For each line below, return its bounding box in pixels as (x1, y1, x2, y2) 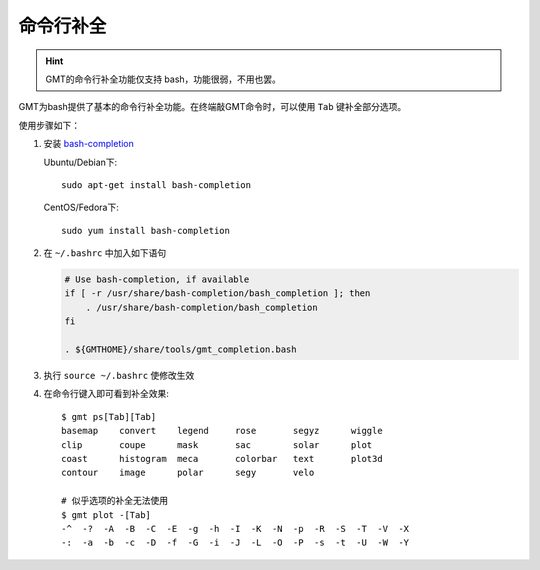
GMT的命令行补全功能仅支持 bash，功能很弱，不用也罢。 (45, 73, 282, 85)
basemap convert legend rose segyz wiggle (61, 425, 384, 437)
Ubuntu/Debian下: (43, 156, 118, 168)
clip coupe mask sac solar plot (61, 439, 373, 450)
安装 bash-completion (43, 138, 135, 150)
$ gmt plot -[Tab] (61, 509, 152, 520)
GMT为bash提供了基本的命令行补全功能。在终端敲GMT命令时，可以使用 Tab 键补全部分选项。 (18, 101, 407, 113)
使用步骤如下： (18, 119, 80, 131)
